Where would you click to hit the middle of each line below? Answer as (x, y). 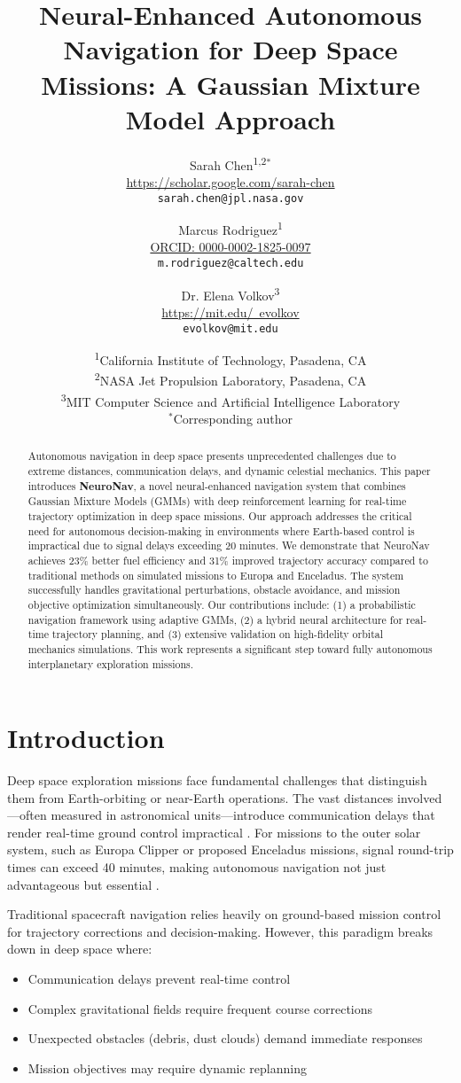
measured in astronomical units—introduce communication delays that (243, 815)
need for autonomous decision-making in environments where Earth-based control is (221, 530)
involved (420, 797)
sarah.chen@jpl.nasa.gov (230, 198)
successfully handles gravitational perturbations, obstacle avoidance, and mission (214, 590)
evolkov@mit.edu (230, 328)
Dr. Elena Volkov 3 (230, 293)
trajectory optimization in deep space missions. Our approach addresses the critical (220, 515)
